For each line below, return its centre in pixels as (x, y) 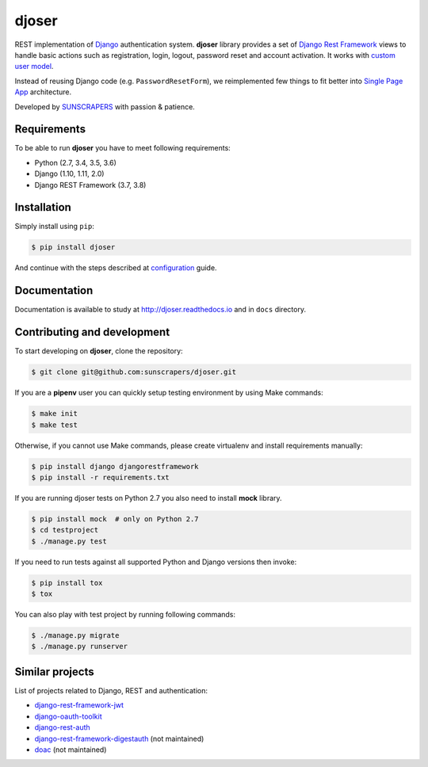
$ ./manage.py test (69, 541)
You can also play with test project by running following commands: (125, 615)
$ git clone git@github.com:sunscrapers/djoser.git (134, 372)
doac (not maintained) (71, 750)
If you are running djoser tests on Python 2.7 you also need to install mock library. (148, 498)
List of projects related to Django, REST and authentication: (111, 690)
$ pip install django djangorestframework (115, 466)
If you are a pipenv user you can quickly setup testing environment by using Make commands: (169, 393)
